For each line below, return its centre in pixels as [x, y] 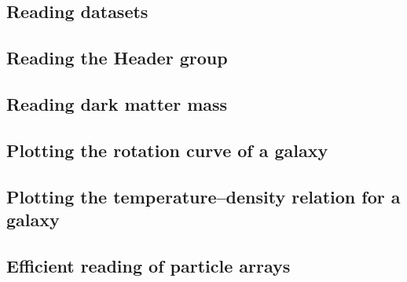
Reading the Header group [117, 58]
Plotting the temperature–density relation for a [203, 196]
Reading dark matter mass [117, 103]
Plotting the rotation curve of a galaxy [167, 150]
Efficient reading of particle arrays [148, 265]
